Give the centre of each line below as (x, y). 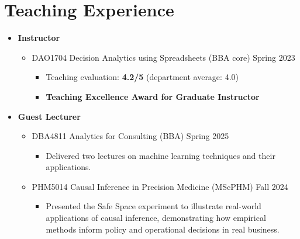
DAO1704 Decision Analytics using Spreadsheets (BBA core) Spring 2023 (163, 57)
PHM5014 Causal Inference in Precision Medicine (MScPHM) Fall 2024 (160, 186)
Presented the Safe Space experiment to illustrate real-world (154, 206)
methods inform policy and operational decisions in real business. (163, 229)
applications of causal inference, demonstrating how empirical (156, 218)
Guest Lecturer (49, 116)
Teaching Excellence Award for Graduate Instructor (153, 96)
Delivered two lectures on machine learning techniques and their (161, 155)
